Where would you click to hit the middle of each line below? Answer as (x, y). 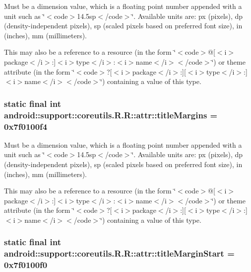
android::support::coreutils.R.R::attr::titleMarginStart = (119, 253)
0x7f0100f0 (26, 265)
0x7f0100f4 (26, 126)
